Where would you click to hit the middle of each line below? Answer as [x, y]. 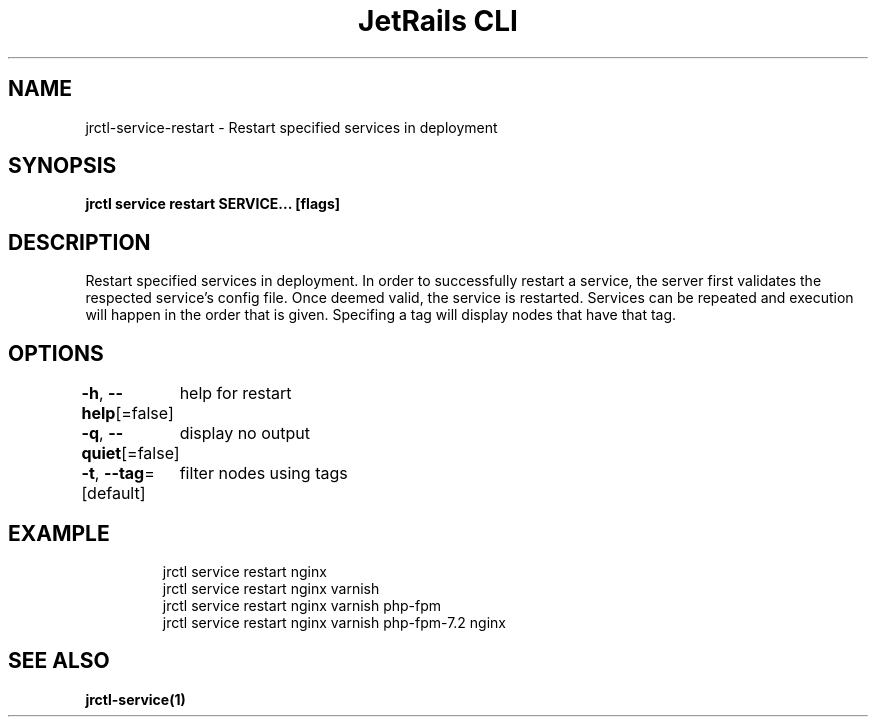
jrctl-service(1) [135, 699]
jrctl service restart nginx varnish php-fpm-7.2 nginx [334, 622]
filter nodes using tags [263, 473]
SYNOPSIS [62, 166]
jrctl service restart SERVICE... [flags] [212, 204]
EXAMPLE [59, 533]
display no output [244, 433]
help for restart [235, 393]
